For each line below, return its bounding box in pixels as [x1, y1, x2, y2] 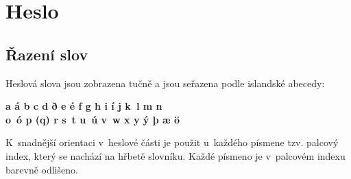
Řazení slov [5, 43, 88, 64]
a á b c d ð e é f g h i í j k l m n [5, 99, 162, 113]
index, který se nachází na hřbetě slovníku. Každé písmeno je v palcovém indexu [5, 148, 346, 163]
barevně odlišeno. [5, 162, 78, 176]
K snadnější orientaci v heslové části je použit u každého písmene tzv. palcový [5, 135, 339, 150]
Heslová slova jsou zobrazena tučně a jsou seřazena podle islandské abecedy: [5, 75, 325, 90]
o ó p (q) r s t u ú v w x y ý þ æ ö [5, 112, 180, 126]
